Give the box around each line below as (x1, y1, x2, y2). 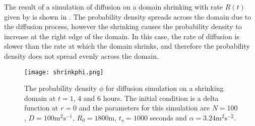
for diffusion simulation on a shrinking (105, 83, 224, 93)
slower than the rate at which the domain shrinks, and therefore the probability (4, 41, 250, 51)
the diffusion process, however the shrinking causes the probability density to (4, 21, 242, 32)
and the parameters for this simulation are (79, 102, 210, 113)
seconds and (150, 112, 187, 122)
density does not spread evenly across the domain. (4, 50, 159, 61)
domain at (24, 92, 56, 103)
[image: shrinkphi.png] (24, 68, 104, 76)
